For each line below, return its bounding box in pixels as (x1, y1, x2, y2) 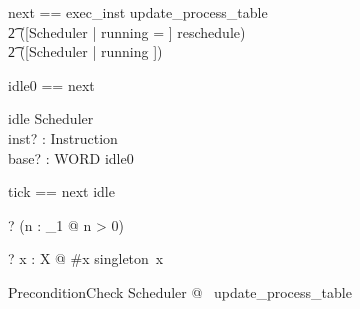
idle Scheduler (8, 108, 94, 129)
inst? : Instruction (8, 127, 118, 148)
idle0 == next (8, 74, 95, 95)
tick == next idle (8, 181, 115, 202)
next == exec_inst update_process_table (8, 2, 268, 22)
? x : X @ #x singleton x (8, 248, 164, 269)
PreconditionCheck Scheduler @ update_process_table (8, 281, 352, 302)
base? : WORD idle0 (8, 147, 134, 168)
